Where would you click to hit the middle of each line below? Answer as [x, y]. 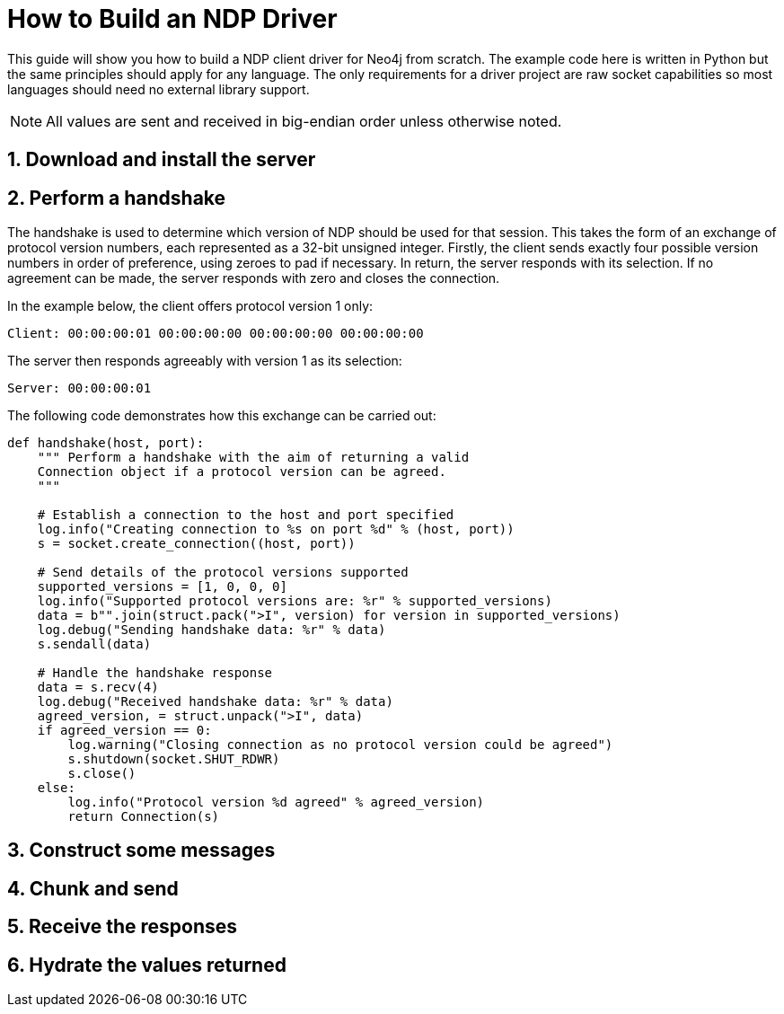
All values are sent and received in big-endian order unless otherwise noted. [304, 121]
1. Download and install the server [162, 160]
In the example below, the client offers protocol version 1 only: [190, 306]
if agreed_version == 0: [124, 731]
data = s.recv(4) [98, 688]
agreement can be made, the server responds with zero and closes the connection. [254, 278]
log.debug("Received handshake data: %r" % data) [215, 702]
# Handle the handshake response [155, 673]
